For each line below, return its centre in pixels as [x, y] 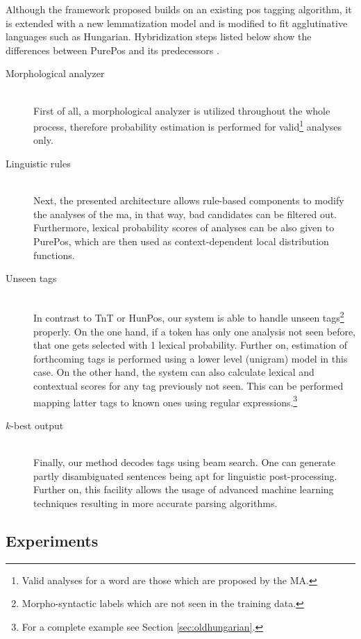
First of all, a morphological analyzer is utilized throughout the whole [182, 110]
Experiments [52, 540]
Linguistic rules [38, 163]
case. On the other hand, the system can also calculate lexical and [174, 372]
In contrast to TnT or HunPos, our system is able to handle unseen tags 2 [189, 316]
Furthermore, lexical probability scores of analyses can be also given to [184, 227]
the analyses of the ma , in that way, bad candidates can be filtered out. [185, 214]
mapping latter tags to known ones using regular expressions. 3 [166, 401]
